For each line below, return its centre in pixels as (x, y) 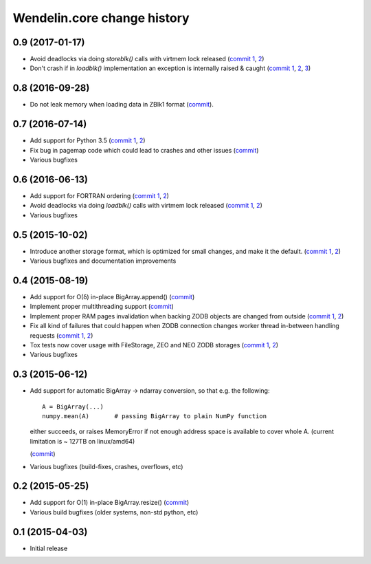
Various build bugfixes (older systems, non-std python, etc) (114, 512)
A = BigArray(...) (73, 406)
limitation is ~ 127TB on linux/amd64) (82, 441)
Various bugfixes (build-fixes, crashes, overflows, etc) (106, 466)
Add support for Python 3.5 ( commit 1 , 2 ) (88, 140)
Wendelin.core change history (101, 18)
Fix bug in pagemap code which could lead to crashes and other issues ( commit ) (144, 150)
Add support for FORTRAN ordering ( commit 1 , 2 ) (100, 195)
